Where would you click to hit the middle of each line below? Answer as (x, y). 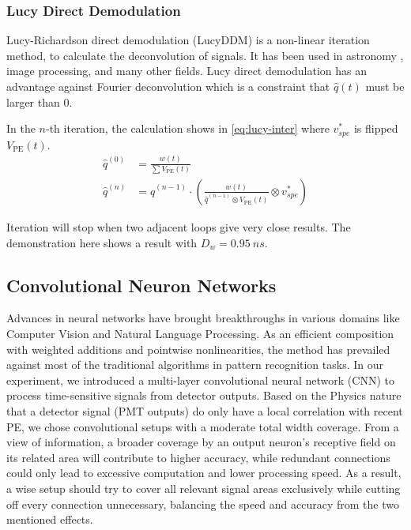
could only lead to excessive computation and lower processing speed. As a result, (204, 473)
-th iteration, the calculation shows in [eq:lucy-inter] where (188, 128)
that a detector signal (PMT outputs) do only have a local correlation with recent (205, 410)
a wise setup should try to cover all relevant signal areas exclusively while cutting (204, 488)
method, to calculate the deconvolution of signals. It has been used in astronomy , (205, 55)
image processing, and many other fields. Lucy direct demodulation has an (187, 71)
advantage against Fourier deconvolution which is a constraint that (168, 86)
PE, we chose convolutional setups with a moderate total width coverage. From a (203, 426)
